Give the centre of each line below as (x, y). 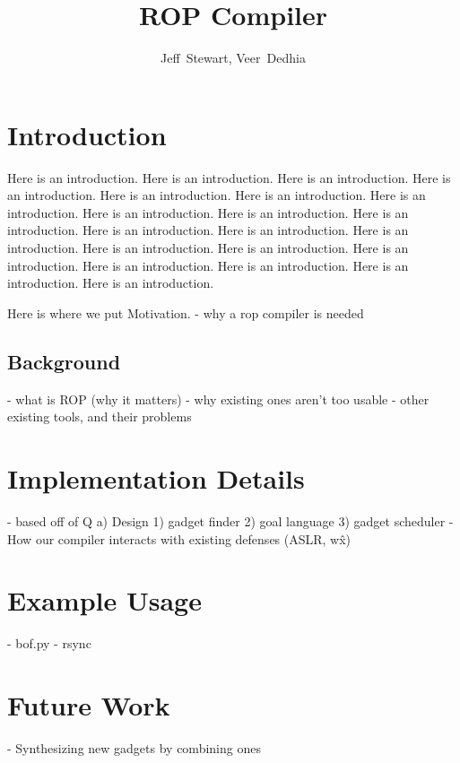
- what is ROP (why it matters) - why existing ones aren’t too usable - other (218, 399)
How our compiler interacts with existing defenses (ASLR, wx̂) (179, 538)
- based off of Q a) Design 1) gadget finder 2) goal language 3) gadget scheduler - (230, 520)
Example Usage (104, 600)
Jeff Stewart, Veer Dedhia (233, 58)
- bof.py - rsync (49, 643)
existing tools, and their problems (100, 416)
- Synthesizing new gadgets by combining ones (134, 747)
